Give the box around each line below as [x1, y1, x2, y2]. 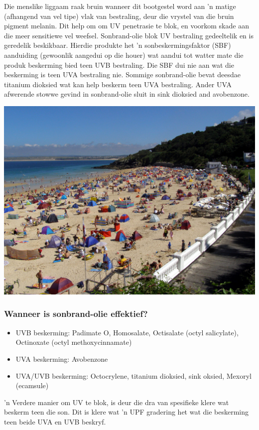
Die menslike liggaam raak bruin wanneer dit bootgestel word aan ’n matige [4, 1, 236, 11]
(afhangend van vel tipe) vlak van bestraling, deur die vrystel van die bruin [4, 10, 234, 21]
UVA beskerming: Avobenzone [15, 353, 108, 364]
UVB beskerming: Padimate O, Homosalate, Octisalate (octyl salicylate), [15, 327, 239, 337]
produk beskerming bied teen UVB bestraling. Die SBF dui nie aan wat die [4, 59, 234, 70]
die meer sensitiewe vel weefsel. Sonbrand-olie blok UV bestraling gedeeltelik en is [4, 30, 254, 40]
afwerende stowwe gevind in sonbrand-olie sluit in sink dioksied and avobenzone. [4, 89, 250, 99]
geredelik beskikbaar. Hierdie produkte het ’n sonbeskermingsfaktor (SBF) [4, 40, 231, 50]
